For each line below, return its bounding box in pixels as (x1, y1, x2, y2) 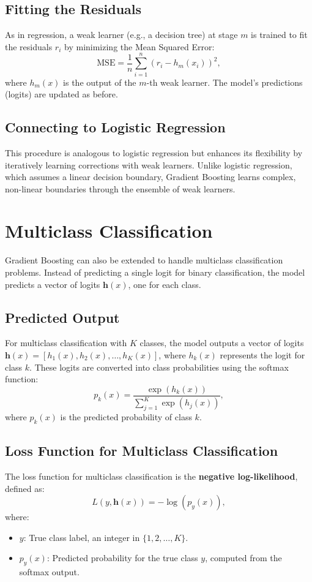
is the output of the (63, 75, 136, 88)
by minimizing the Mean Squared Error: (64, 40, 215, 53)
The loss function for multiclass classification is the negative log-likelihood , (5, 469, 298, 482)
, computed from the (205, 551, 282, 564)
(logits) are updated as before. (5, 88, 118, 100)
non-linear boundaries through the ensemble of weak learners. (5, 182, 236, 195)
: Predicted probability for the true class (46, 551, 198, 564)
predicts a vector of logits (5, 278, 100, 290)
